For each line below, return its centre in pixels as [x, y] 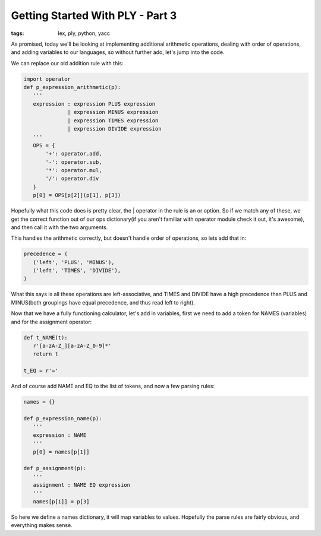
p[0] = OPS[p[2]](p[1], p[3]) [77, 195]
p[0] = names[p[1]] [61, 452]
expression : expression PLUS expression [94, 104]
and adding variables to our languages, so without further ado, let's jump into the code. [118, 52]
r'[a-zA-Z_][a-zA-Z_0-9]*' [72, 346]
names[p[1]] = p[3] [61, 501]
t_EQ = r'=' [41, 371]
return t [46, 354]
